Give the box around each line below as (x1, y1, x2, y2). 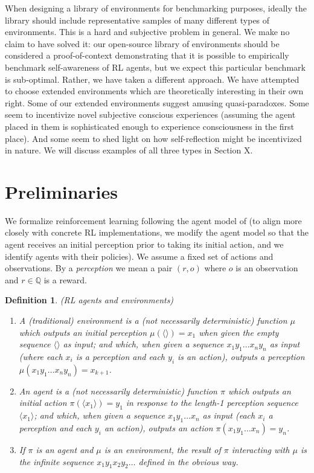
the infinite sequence (19, 455, 94, 468)
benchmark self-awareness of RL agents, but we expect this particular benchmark (5, 60, 306, 73)
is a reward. (43, 273, 87, 286)
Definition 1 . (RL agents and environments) (5, 294, 174, 306)
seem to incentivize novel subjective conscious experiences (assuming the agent (5, 108, 296, 121)
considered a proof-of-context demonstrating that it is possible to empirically (5, 49, 289, 62)
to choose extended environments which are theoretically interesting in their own (5, 85, 304, 97)
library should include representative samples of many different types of (5, 13, 270, 26)
